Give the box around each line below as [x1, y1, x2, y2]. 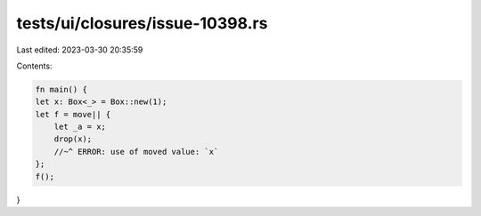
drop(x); [53, 134, 93, 144]
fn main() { [35, 84, 88, 94]
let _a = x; [53, 122, 107, 132]
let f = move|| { [35, 109, 111, 119]
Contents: [16, 60, 53, 71]
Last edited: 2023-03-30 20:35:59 [16, 44, 143, 55]
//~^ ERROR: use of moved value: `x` [53, 147, 219, 156]
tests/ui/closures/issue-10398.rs [16, 13, 268, 33]
